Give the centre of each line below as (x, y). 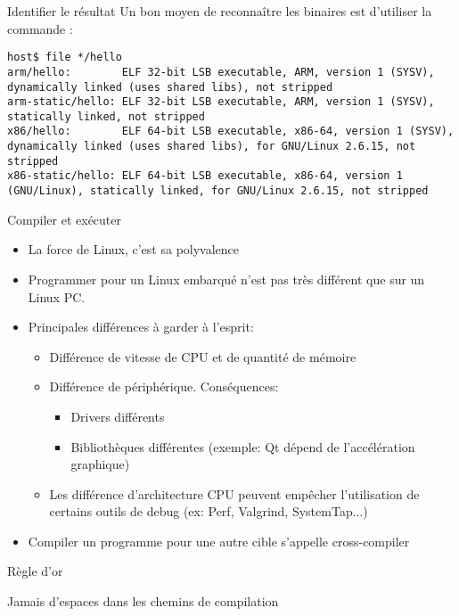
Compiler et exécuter (65, 219)
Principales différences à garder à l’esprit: (141, 327)
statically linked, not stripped (106, 116)
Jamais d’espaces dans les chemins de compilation (143, 601)
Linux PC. (57, 296)
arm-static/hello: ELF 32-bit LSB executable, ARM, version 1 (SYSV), (221, 102)
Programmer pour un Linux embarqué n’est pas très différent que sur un (226, 279)
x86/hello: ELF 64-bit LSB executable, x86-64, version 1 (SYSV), (231, 131)
